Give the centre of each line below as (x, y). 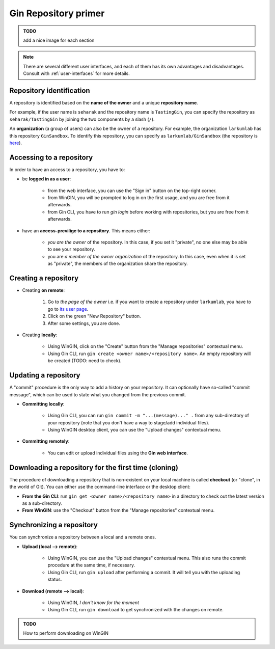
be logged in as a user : (47, 179)
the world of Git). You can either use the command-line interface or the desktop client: (100, 487)
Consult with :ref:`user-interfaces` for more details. (76, 73)
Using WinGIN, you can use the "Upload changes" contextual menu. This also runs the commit (147, 558)
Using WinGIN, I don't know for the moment (93, 602)
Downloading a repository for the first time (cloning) (94, 467)
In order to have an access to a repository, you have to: (67, 169)
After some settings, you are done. (84, 323)
